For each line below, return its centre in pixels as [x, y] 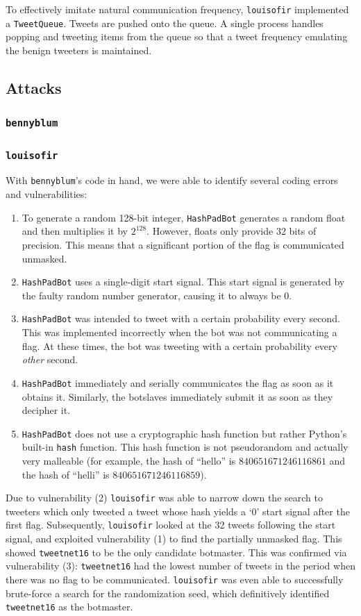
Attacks [34, 87]
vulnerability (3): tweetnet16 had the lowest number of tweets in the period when [180, 566]
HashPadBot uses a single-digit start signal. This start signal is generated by [183, 282]
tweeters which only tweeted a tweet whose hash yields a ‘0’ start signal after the [178, 511]
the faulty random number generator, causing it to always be [151, 295]
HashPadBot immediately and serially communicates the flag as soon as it [178, 382]
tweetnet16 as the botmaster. [69, 607]
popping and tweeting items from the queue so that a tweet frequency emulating [177, 36]
